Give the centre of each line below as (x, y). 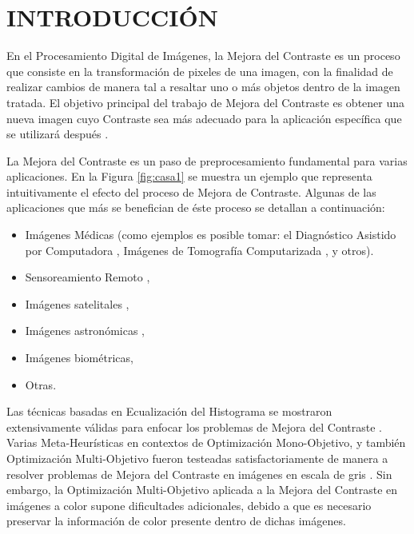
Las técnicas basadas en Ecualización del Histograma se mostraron (169, 411)
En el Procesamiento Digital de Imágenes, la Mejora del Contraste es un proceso (203, 56)
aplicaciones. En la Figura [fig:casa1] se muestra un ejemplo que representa (189, 176)
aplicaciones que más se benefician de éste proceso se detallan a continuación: (196, 207)
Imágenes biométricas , (79, 358)
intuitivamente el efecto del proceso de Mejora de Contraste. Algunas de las (191, 191)
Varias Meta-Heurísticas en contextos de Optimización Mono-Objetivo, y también (206, 442)
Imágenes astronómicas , (85, 331)
